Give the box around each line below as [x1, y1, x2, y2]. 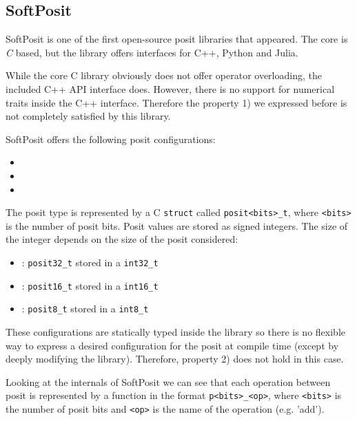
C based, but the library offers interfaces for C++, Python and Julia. [6, 45, 298, 59]
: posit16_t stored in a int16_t [21, 278, 159, 292]
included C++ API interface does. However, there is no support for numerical [6, 81, 335, 96]
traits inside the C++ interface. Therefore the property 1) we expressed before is [6, 95, 347, 109]
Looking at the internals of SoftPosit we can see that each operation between [6, 374, 331, 389]
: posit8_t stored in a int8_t [21, 301, 149, 316]
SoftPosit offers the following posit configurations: [6, 131, 216, 146]
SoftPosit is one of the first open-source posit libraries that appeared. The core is [6, 32, 348, 46]
